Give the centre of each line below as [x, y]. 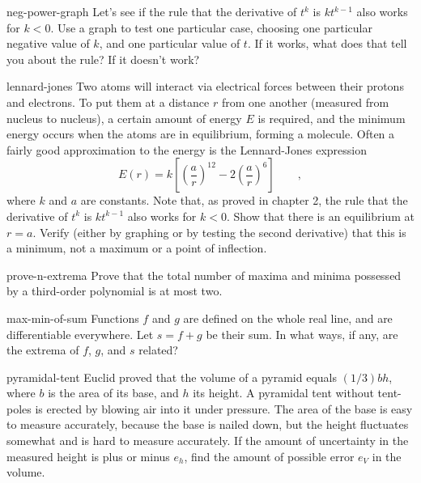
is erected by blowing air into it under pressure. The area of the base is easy [224, 408]
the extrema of [43, 350]
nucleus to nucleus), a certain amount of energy [124, 118]
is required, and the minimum [332, 118]
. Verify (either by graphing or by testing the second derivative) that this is [219, 232]
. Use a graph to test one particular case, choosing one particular [211, 27]
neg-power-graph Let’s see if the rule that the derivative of [152, 11]
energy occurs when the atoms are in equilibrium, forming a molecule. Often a [201, 134]
